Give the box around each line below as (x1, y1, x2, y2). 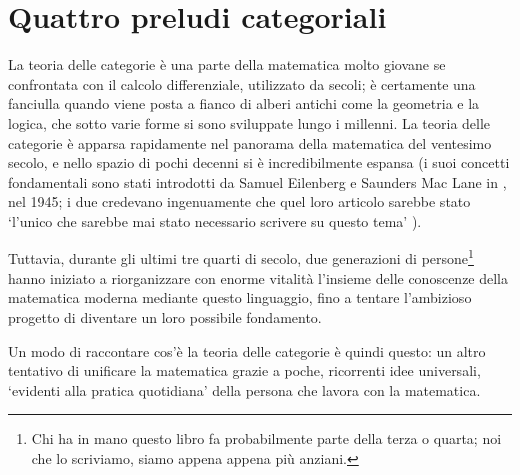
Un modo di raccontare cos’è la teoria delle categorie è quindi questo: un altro (8, 340, 486, 361)
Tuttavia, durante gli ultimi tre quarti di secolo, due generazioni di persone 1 (8, 245, 474, 269)
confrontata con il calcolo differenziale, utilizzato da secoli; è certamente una (8, 73, 476, 94)
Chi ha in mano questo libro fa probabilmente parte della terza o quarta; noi (31, 428, 502, 449)
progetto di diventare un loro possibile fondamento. (8, 306, 322, 327)
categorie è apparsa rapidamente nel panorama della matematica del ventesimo (8, 132, 492, 153)
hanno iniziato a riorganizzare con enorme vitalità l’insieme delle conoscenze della (8, 267, 509, 288)
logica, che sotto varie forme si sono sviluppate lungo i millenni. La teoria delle (8, 112, 491, 133)
